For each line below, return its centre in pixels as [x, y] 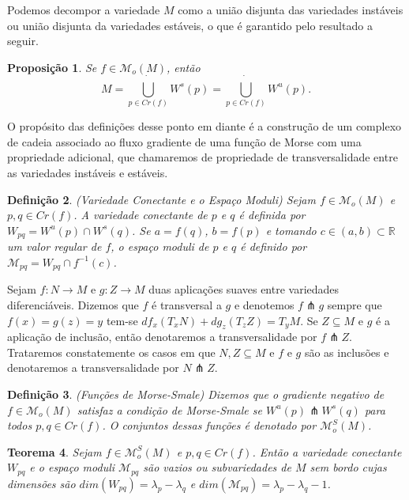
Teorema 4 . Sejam [54, 451]
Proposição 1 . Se [52, 67]
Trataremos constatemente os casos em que [111, 352]
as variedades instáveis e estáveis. [88, 173]
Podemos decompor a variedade [84, 9]
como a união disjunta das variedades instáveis [291, 9]
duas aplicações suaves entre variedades [244, 289]
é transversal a [187, 304]
